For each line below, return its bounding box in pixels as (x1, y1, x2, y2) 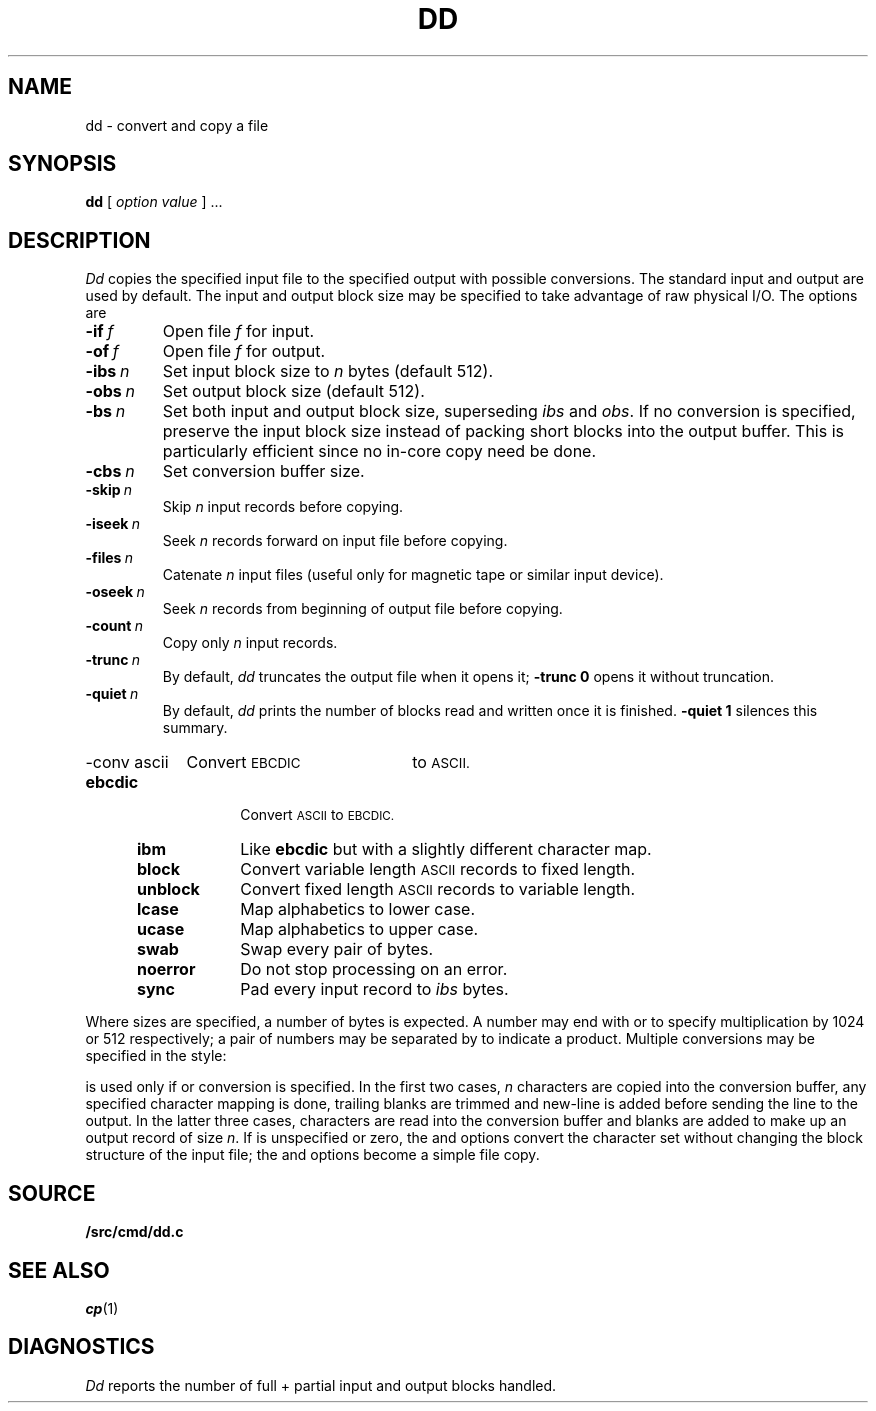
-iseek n (85, 515, 140, 533)
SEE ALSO (8, 1257, 110, 1283)
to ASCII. (412, 752, 470, 773)
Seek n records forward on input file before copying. (162, 532, 508, 550)
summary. (162, 719, 228, 737)
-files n (85, 549, 133, 567)
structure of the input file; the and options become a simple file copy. (85, 1146, 540, 1164)
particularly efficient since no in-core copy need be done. (162, 441, 597, 462)
